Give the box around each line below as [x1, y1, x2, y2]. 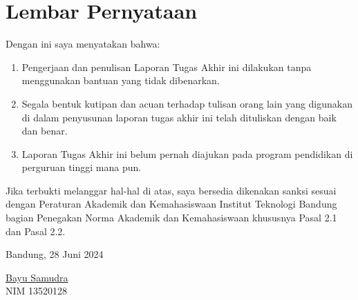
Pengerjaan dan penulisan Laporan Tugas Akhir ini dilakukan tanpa [21, 59, 312, 74]
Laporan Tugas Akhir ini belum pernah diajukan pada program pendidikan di [21, 146, 353, 161]
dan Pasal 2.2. [6, 223, 66, 238]
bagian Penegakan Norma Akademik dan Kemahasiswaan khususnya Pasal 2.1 [6, 210, 337, 225]
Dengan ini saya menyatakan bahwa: [6, 37, 160, 51]
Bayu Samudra [6, 270, 68, 284]
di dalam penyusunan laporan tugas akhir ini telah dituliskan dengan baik [21, 110, 337, 124]
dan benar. [21, 123, 68, 138]
